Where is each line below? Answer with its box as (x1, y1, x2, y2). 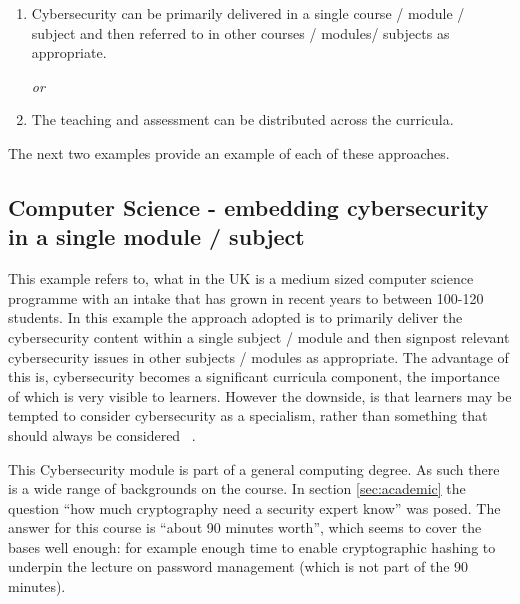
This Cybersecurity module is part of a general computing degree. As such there (8, 458, 500, 479)
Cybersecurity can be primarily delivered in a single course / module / (31, 3, 465, 23)
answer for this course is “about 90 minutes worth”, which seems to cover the (8, 517, 482, 538)
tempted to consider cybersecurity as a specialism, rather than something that (8, 405, 488, 426)
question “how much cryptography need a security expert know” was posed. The (8, 497, 501, 518)
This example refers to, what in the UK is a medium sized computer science (8, 268, 474, 289)
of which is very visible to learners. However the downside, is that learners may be (8, 385, 512, 406)
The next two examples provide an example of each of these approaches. (8, 142, 450, 163)
